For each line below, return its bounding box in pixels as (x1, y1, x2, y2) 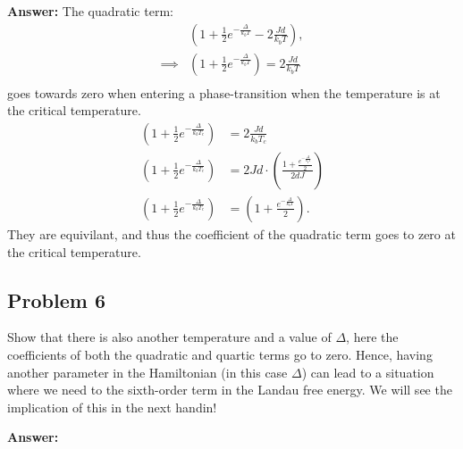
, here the (346, 328, 399, 346)
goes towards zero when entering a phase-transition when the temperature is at (7, 83, 441, 102)
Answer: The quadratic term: (7, 2, 173, 20)
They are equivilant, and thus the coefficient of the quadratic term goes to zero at (7, 224, 456, 243)
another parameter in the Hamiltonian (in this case (7, 362, 288, 381)
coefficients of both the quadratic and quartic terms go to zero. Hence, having (7, 345, 433, 363)
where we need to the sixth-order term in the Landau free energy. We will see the (7, 380, 452, 399)
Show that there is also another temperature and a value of (7, 328, 332, 346)
